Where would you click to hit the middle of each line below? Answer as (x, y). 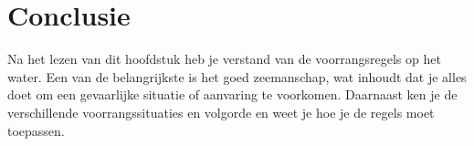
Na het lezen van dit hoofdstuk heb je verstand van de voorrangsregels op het (224, 59)
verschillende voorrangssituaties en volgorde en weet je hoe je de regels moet (221, 112)
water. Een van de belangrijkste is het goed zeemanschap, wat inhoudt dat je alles (237, 76)
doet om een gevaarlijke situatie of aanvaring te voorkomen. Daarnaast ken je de (232, 94)
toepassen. (36, 130)
